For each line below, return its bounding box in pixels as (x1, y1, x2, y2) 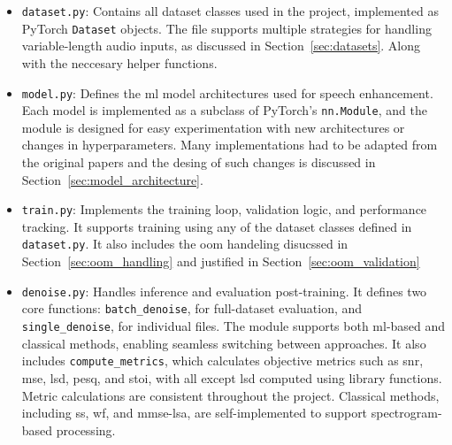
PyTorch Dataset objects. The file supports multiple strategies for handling (21, 19, 432, 37)
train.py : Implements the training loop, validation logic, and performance (21, 200, 427, 219)
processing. (56, 420, 116, 439)
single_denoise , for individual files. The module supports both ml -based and (21, 317, 446, 334)
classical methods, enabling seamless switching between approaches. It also (21, 334, 426, 352)
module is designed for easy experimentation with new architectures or (21, 118, 405, 136)
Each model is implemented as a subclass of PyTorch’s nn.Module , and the (21, 101, 427, 119)
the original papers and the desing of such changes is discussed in (21, 153, 376, 171)
